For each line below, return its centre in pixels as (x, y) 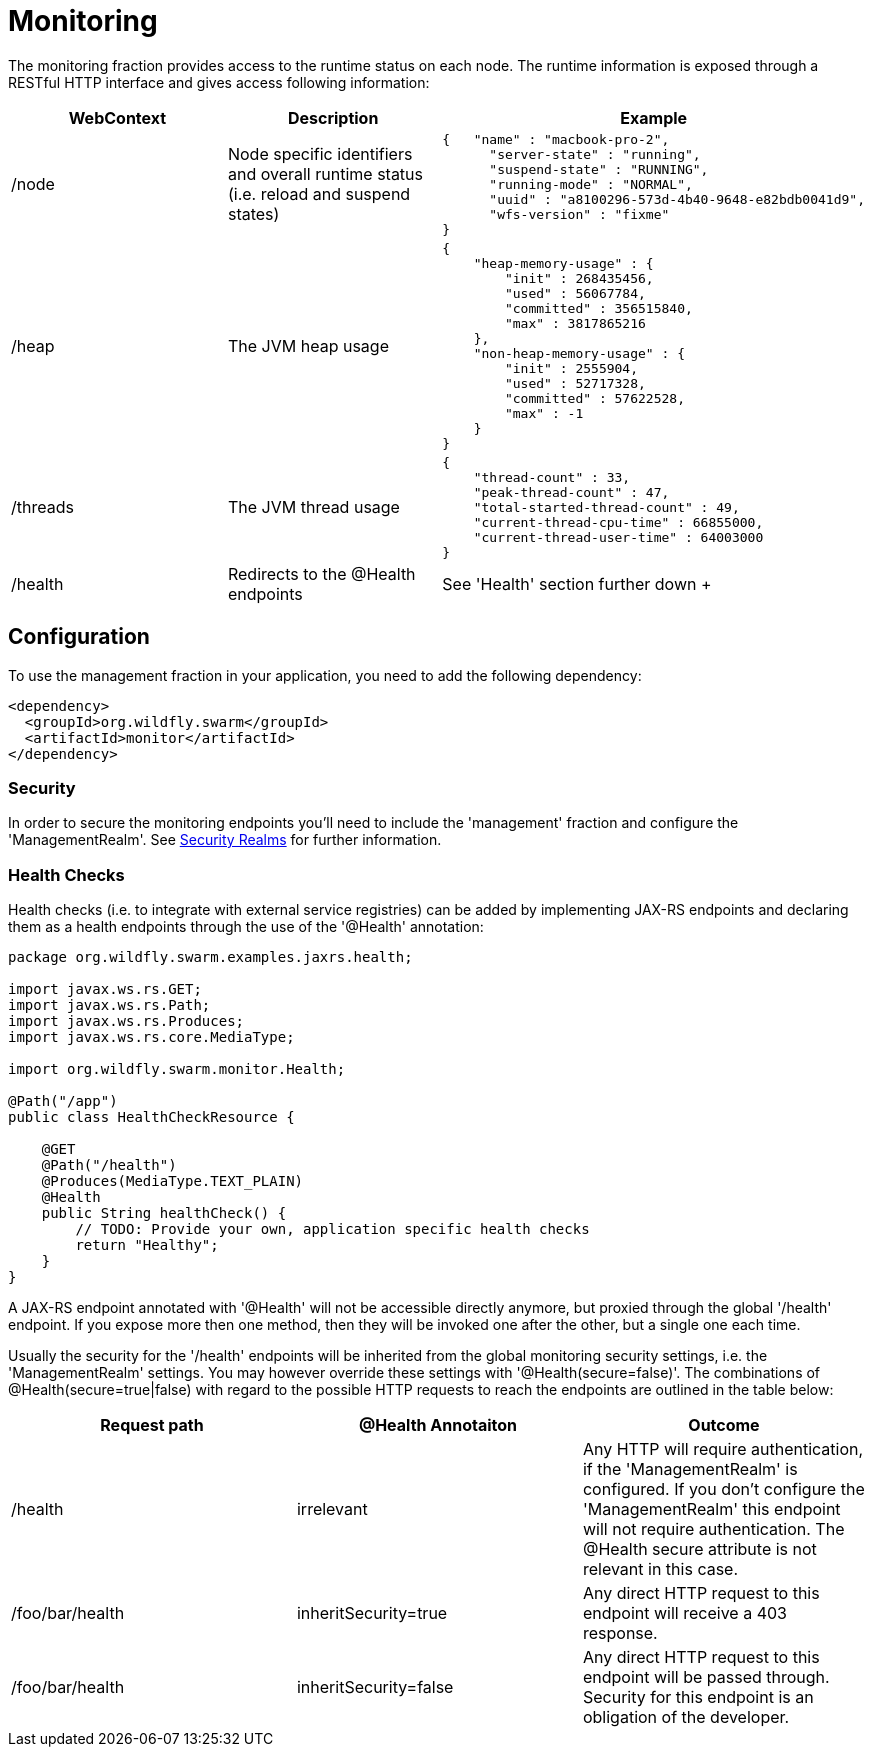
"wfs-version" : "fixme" (579, 214)
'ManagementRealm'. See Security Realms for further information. (225, 840)
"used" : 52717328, (575, 383)
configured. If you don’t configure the (723, 1489)
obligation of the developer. (686, 1717)
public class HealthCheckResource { (151, 1117)
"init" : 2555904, (571, 368)
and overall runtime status (325, 174)
